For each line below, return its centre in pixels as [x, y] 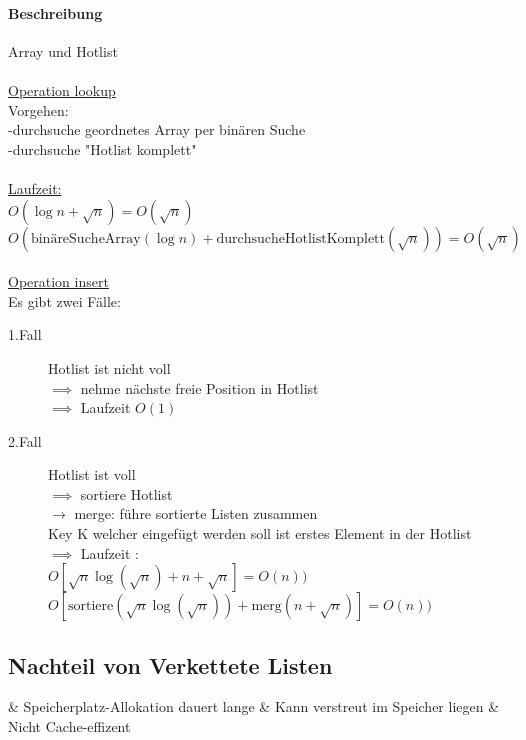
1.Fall [25, 334]
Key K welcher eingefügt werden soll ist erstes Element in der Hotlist [260, 533]
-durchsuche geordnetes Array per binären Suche [157, 129]
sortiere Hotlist [126, 493]
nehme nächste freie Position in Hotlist [199, 387]
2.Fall [25, 440]
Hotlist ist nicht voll [109, 367]
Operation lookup [62, 89]
